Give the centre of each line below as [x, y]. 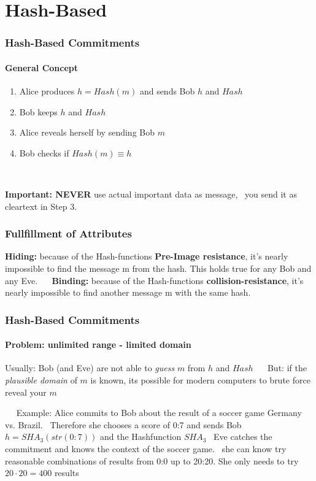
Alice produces [47, 91]
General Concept [42, 67]
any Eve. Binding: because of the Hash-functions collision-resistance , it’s [154, 280]
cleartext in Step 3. [41, 206]
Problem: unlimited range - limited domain [98, 344]
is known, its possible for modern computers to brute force [200, 380]
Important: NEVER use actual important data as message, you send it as [151, 194]
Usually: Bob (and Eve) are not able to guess [90, 368]
